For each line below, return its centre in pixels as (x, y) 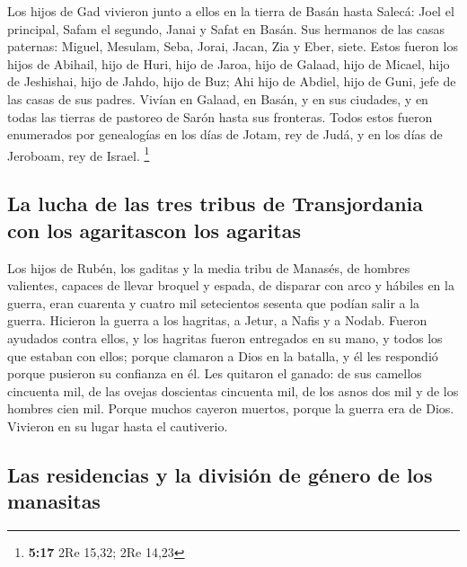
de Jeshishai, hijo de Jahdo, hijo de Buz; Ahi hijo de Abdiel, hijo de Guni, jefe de (232, 81)
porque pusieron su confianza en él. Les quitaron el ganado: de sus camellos (215, 373)
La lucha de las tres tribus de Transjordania (216, 204)
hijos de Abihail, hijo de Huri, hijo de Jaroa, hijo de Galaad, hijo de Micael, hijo (229, 63)
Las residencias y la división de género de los (220, 474)
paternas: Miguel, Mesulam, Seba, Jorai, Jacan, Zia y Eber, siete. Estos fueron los (233, 46)
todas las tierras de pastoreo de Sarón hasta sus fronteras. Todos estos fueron (220, 116)
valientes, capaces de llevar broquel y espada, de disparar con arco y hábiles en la (231, 285)
